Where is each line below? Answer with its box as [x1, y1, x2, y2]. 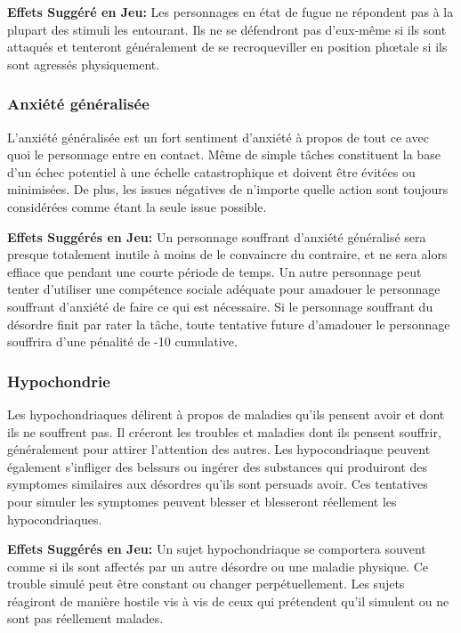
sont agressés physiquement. [7, 54, 160, 73]
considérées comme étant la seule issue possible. [7, 197, 267, 215]
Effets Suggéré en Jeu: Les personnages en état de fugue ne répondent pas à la [7, 3, 454, 20]
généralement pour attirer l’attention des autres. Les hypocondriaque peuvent [7, 440, 431, 459]
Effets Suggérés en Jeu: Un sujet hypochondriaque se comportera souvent [7, 540, 426, 558]
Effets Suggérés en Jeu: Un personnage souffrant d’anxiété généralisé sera [7, 227, 426, 246]
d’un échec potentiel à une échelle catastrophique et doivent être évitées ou [7, 162, 416, 181]
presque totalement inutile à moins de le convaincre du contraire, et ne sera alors [7, 245, 448, 264]
